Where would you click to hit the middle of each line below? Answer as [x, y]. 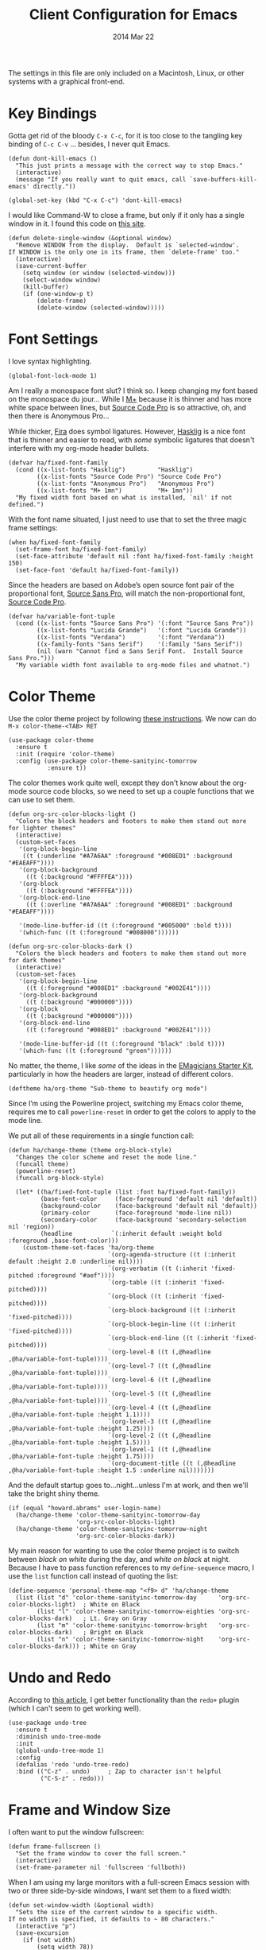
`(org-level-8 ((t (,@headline [160, 1352]
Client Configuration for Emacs [133, 15]
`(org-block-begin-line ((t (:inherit [172, 1324]
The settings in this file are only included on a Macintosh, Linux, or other [126, 72]
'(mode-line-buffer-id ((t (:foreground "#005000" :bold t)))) [125, 925]
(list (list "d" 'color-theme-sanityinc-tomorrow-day [106, 1597]
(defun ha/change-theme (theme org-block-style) [90, 1150]
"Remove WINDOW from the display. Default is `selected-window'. [127, 245]
